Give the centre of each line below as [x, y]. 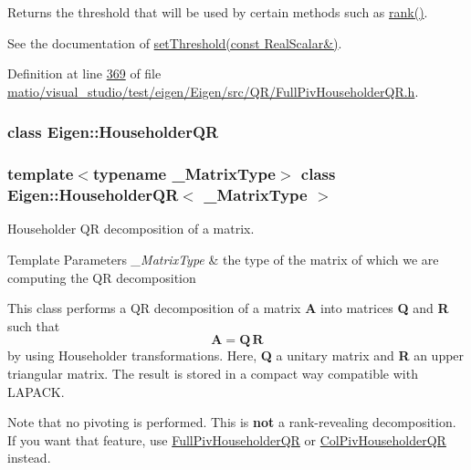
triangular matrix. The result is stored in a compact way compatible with [213, 373]
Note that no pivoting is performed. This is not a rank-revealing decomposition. [232, 422]
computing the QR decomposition [102, 277]
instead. [29, 458]
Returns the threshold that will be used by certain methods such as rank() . [218, 12]
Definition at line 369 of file [84, 73]
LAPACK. [36, 391]
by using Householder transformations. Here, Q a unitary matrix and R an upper [236, 355]
